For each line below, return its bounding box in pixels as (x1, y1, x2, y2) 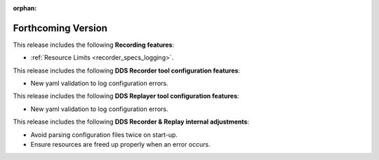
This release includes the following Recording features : (13, 41, 175, 49)
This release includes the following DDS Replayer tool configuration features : (13, 92, 239, 101)
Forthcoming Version (13, 22, 108, 34)
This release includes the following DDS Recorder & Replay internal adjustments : (13, 117, 249, 126)
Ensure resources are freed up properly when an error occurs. (30, 140, 211, 149)
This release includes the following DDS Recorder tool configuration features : (13, 66, 241, 75)
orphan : (13, 4, 37, 12)
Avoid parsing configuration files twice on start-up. (30, 130, 178, 139)
